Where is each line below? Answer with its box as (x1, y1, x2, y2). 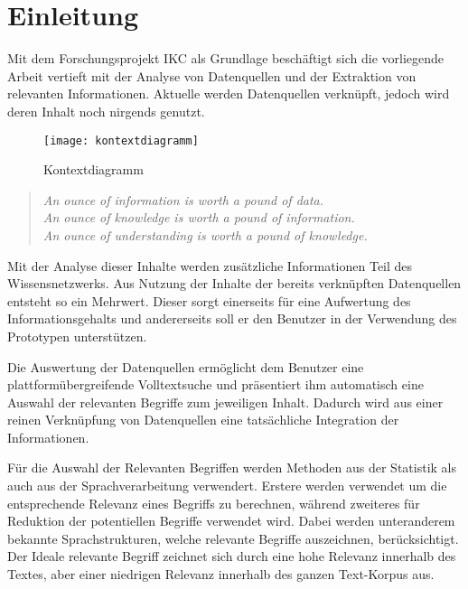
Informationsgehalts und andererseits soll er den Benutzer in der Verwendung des (7, 309, 457, 328)
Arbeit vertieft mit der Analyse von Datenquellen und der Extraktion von (7, 66, 417, 85)
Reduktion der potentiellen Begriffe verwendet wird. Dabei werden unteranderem (7, 511, 455, 530)
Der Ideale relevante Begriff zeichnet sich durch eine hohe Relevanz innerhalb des (7, 547, 456, 566)
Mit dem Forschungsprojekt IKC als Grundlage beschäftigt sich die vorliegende (7, 49, 445, 68)
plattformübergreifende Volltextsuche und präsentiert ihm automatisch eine (7, 375, 424, 394)
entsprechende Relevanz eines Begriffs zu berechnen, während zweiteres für (7, 493, 420, 512)
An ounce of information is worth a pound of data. (42, 190, 324, 209)
